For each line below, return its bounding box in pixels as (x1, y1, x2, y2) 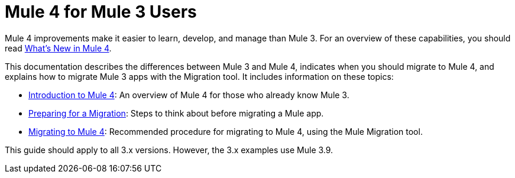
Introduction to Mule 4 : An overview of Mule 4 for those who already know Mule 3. (28, 89, 349, 100)
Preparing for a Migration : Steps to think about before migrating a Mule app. (28, 108, 324, 118)
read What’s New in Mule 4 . (5, 43, 112, 53)
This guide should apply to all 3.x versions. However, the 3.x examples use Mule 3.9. (5, 144, 333, 155)
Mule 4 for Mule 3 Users (5, 2, 197, 22)
